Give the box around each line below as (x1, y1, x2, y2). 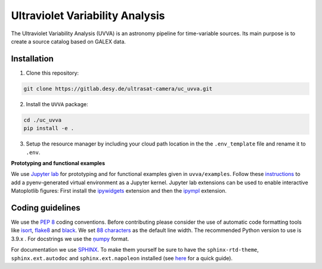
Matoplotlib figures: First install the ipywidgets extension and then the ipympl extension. (11, 187, 227, 194)
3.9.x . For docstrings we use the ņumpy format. (11, 235, 129, 242)
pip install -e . (23, 125, 75, 132)
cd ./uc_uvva (23, 116, 62, 123)
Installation (11, 54, 54, 64)
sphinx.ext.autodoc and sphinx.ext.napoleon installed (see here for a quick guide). (11, 254, 233, 262)
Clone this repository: (26, 69, 79, 76)
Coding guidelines (11, 203, 80, 213)
